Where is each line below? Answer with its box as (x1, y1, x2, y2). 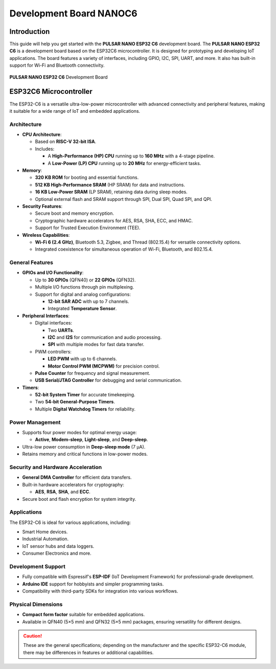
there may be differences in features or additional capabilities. (23, 649, 154, 656)
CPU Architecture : (22, 131, 62, 138)
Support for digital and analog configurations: (35, 291, 131, 297)
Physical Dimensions (9, 600, 63, 607)
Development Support (9, 563, 66, 570)
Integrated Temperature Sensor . (48, 306, 117, 312)
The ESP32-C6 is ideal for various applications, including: (9, 519, 131, 525)
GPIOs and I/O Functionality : (22, 270, 84, 276)
